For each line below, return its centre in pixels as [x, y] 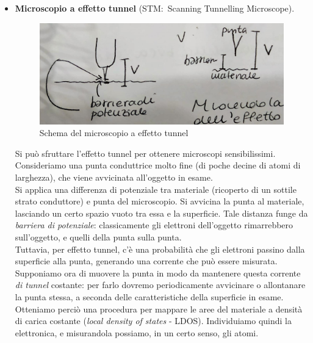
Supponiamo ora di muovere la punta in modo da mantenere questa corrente [158, 273]
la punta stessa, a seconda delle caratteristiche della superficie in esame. [149, 297]
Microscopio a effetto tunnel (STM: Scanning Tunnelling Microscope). [155, 8]
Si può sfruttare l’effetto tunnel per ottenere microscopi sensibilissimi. [145, 153]
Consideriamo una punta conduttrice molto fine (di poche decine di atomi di [158, 165]
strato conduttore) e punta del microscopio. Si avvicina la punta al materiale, [160, 201]
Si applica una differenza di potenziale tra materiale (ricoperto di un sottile [156, 189]
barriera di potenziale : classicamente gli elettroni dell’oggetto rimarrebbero [154, 225]
